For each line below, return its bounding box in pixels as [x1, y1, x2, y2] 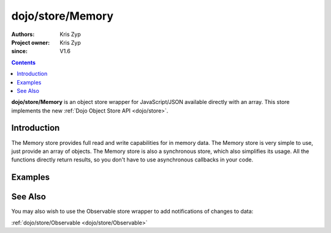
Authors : [11, 31, 35, 38]
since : [11, 48, 28, 55]
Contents [11, 59, 36, 66]
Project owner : [11, 39, 50, 46]
